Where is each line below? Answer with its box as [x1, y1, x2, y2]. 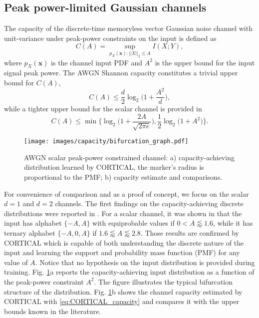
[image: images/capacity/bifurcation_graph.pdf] [24, 138, 189, 145]
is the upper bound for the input [155, 57, 255, 67]
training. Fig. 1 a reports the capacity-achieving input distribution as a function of [4, 267, 255, 277]
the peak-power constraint [4, 276, 84, 287]
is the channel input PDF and [51, 57, 143, 67]
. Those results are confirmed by [140, 227, 239, 238]
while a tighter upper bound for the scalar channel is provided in [4, 103, 202, 114]
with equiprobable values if [92, 218, 175, 228]
